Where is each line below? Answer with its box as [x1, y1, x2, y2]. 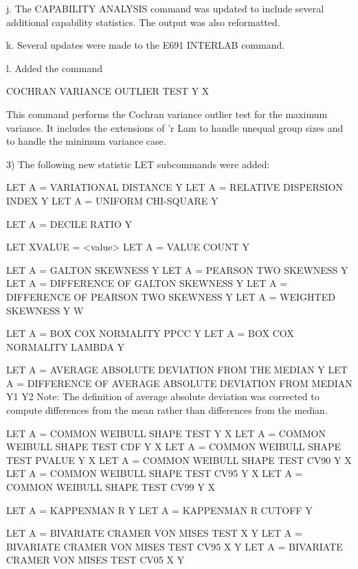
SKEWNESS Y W [6, 303, 84, 317]
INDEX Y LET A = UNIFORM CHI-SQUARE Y [6, 193, 219, 207]
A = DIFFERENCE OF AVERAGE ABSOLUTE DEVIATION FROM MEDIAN [6, 375, 353, 390]
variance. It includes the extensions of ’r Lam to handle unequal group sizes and [6, 120, 344, 135]
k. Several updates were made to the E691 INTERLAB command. [6, 38, 285, 52]
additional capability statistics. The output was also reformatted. [6, 14, 280, 29]
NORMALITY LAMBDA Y [6, 339, 125, 353]
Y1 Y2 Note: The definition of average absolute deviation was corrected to [6, 389, 320, 404]
